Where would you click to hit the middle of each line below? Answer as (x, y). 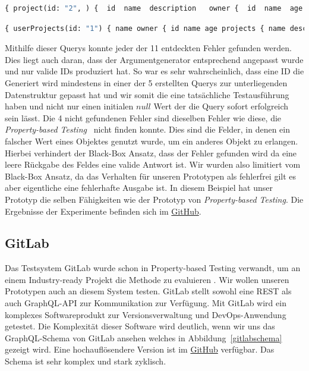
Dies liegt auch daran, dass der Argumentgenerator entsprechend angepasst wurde (154, 59)
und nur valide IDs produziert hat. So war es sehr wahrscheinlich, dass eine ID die (154, 71)
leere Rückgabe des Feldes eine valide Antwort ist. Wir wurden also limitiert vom (153, 164)
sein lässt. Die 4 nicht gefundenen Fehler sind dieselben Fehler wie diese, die (143, 117)
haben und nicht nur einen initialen (69, 106)
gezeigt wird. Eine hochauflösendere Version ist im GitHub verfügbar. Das (140, 349)
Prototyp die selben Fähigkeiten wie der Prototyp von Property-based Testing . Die (154, 199)
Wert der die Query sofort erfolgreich (221, 106)
